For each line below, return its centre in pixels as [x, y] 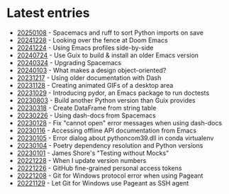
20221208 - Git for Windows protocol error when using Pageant [110, 176]
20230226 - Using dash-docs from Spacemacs [86, 115]
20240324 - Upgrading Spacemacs [69, 62]
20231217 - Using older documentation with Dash [89, 78]
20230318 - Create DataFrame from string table [86, 108]
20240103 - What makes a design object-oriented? [91, 70]
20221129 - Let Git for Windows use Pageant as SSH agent [103, 183]
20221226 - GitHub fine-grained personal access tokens [99, 168]
